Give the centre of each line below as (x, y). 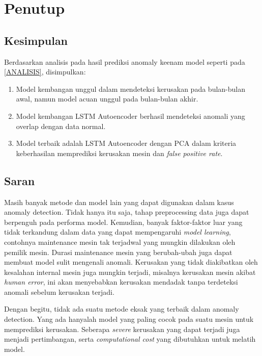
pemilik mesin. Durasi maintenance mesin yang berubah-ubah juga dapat (118, 252)
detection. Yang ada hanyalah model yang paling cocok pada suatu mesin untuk (129, 319)
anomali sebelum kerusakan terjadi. (59, 291)
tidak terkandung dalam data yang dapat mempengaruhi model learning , (118, 232)
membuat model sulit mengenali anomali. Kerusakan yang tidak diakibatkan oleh (131, 262)
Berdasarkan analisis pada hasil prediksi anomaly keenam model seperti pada (125, 61)
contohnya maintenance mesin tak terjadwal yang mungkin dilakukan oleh (120, 241)
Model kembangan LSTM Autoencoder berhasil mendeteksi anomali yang (130, 116)
